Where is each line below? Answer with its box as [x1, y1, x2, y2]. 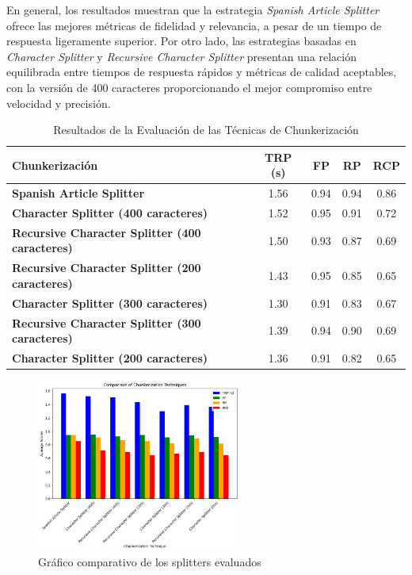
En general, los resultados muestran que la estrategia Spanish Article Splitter [6, 2, 380, 17]
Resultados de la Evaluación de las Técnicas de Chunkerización [53, 121, 359, 138]
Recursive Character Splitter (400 [12, 224, 201, 240]
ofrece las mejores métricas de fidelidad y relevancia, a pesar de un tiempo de [6, 17, 382, 33]
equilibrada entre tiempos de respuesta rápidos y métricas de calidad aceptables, [6, 63, 397, 80]
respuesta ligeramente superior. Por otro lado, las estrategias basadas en [6, 33, 357, 49]
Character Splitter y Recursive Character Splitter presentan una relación [6, 48, 357, 64]
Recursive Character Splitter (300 [12, 314, 201, 331]
